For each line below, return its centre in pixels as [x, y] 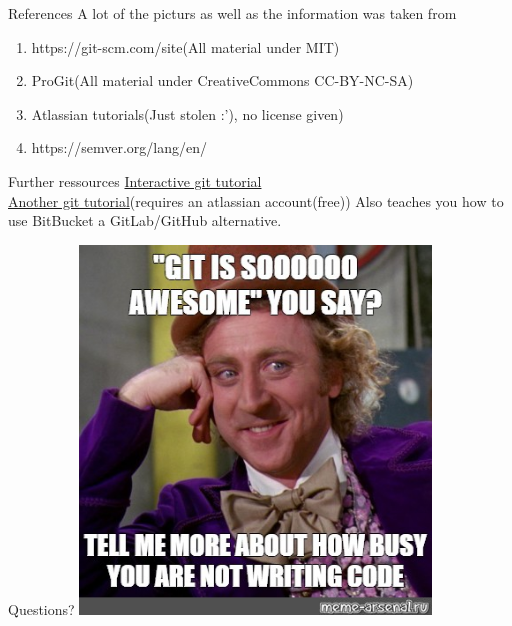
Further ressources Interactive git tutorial [135, 180]
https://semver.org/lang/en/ [119, 147]
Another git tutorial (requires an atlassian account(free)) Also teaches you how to [256, 200]
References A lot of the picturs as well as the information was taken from [232, 13]
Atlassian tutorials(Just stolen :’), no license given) [187, 113]
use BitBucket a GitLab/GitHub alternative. [145, 220]
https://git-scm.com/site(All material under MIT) [185, 46]
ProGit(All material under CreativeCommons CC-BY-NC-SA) [222, 80]
